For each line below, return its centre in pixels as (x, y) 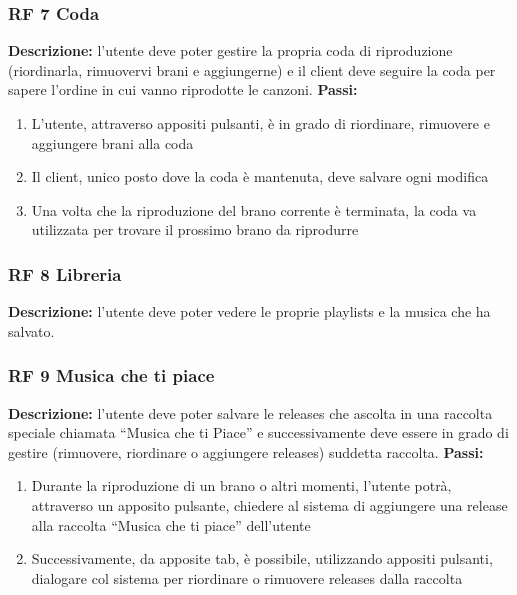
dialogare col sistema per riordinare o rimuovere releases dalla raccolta (247, 577)
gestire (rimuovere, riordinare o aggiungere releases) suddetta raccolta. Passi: (246, 451)
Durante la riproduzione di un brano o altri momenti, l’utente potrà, (241, 485)
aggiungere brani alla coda (112, 142)
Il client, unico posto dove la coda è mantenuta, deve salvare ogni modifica (260, 176)
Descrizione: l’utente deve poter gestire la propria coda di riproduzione (230, 50)
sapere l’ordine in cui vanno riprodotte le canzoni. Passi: (183, 89)
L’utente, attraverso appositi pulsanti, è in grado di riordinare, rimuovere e (260, 123)
